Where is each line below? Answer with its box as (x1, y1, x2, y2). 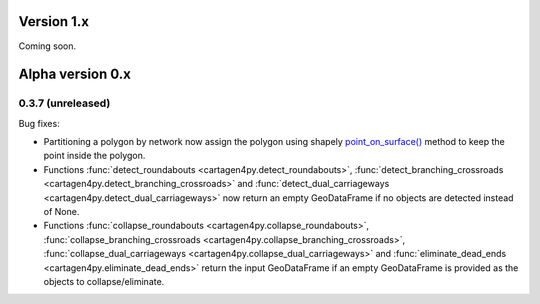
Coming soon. (18, 40, 77, 52)
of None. (43, 206, 80, 218)
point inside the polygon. (43, 150, 146, 162)
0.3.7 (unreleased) (18, 96, 111, 110)
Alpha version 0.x (18, 66, 132, 83)
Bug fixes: (18, 117, 60, 129)
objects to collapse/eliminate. (43, 275, 165, 287)
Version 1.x (18, 13, 90, 30)
